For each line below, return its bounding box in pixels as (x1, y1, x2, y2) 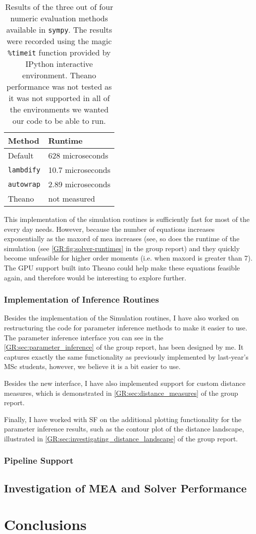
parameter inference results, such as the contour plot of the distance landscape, (4, 424, 244, 434)
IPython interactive (25, 58, 93, 69)
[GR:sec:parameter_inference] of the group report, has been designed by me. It (4, 342, 244, 352)
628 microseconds (48, 150, 108, 161)
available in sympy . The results (6, 24, 112, 35)
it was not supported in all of (8, 92, 110, 104)
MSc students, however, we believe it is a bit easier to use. (4, 361, 181, 372)
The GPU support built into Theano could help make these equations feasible (4, 262, 240, 272)
